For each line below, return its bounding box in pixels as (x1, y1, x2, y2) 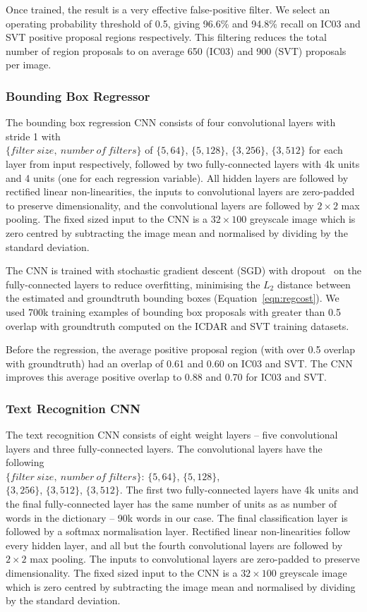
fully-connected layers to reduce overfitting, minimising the (6, 276, 260, 291)
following (6, 455, 44, 470)
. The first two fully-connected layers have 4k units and (119, 482, 359, 497)
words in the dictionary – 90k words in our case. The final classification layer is (6, 510, 348, 525)
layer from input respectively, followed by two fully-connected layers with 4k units (6, 156, 360, 171)
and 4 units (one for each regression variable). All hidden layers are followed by (6, 170, 349, 185)
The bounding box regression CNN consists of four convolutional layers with (6, 115, 336, 130)
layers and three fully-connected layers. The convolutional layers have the (6, 441, 323, 455)
